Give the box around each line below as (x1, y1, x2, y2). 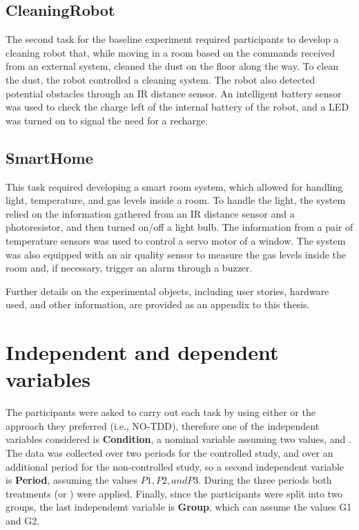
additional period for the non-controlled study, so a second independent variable (6, 459, 345, 473)
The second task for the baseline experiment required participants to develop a (6, 32, 339, 46)
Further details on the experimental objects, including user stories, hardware (6, 283, 329, 298)
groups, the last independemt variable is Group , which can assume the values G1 (6, 500, 352, 514)
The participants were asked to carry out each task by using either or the (6, 405, 316, 419)
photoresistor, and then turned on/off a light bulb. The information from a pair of (6, 220, 353, 234)
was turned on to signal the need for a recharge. (6, 113, 208, 127)
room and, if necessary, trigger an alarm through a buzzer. (6, 261, 253, 275)
